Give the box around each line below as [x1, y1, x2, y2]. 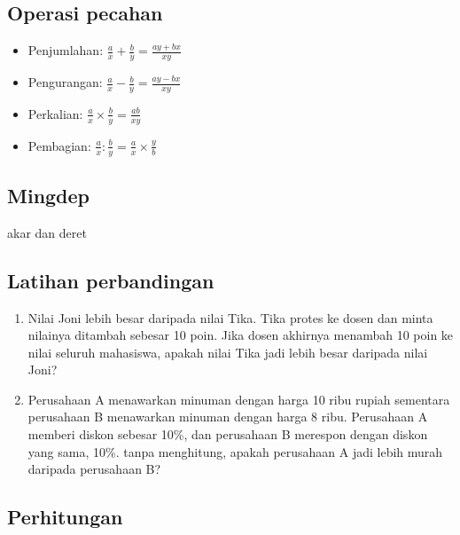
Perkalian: [27, 104, 83, 122]
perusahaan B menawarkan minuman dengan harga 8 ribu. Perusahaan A [27, 407, 428, 426]
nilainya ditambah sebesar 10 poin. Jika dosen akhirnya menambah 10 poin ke [27, 326, 454, 344]
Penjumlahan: [27, 41, 104, 59]
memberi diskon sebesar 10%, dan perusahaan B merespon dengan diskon [27, 425, 428, 444]
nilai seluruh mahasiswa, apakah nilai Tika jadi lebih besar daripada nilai [27, 342, 428, 361]
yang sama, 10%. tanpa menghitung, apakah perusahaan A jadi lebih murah [27, 442, 443, 460]
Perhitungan [7, 503, 123, 531]
